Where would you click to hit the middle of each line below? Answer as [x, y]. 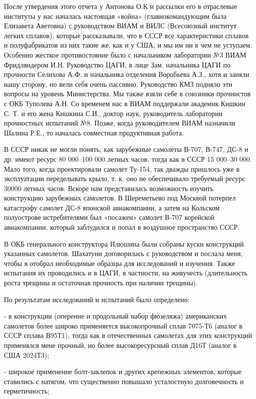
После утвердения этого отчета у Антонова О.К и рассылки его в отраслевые [121, 6]
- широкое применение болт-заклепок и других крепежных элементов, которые [123, 371]
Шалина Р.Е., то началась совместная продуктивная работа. [94, 132]
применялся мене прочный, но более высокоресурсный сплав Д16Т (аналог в [120, 345]
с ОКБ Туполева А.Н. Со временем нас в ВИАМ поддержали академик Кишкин [125, 103]
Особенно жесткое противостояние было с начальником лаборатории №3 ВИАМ [125, 54]
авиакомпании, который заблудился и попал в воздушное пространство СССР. [122, 227]
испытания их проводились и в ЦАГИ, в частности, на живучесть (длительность [126, 273]
